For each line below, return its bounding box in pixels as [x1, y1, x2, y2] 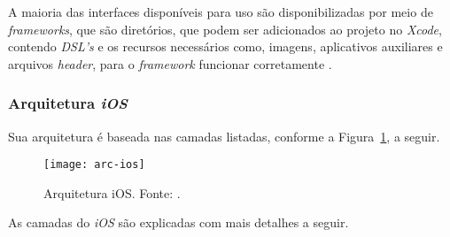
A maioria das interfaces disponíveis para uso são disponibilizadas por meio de [8, 3, 433, 20]
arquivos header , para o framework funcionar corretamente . [8, 54, 332, 73]
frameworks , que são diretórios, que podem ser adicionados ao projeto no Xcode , [8, 19, 442, 38]
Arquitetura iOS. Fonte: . [43, 183, 181, 202]
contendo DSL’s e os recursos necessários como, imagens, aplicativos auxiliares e [8, 37, 443, 56]
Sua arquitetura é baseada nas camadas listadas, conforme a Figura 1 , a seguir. [8, 126, 440, 145]
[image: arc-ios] [43, 158, 145, 172]
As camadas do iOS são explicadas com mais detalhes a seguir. [8, 213, 349, 232]
